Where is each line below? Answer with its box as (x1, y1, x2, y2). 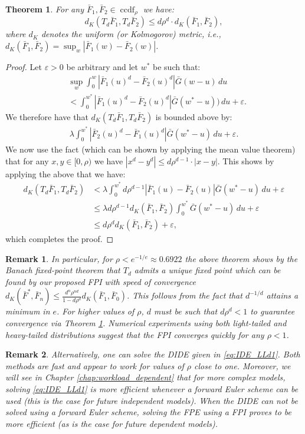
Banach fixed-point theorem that (5, 264, 120, 276)
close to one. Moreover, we (194, 359, 291, 372)
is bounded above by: (155, 110, 232, 122)
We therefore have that (5, 110, 88, 122)
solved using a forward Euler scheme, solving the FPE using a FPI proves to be (5, 406, 292, 418)
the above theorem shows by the (185, 252, 298, 264)
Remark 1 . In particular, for (5, 252, 113, 264)
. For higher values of (57, 305, 135, 317)
